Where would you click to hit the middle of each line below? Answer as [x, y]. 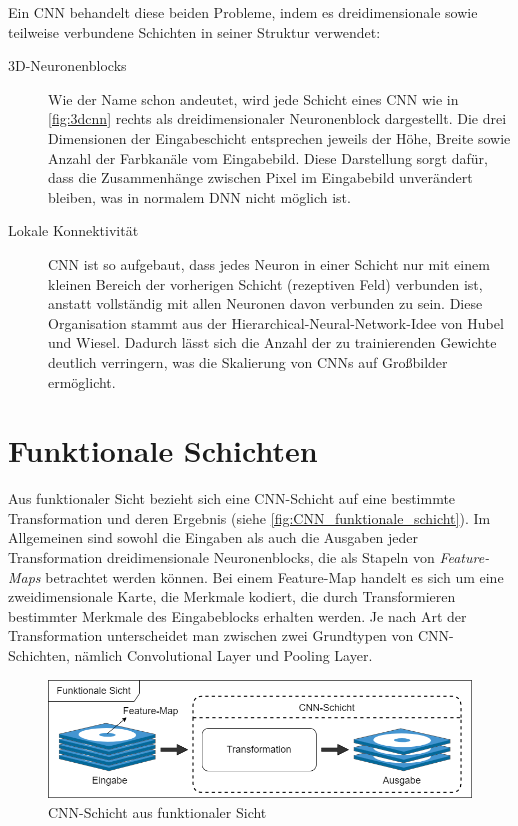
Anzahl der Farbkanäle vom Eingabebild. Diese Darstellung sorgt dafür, [268, 157]
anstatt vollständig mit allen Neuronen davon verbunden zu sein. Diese [265, 303]
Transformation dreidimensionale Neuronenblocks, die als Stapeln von [221, 557]
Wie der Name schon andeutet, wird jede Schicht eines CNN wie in [253, 98]
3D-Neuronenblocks [67, 65]
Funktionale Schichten [163, 450]
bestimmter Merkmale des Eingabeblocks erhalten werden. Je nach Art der [237, 615]
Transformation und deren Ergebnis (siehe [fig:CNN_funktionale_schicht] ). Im [249, 517]
